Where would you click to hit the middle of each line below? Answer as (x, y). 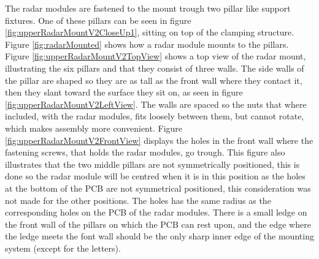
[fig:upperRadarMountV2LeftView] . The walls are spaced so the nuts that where (156, 104)
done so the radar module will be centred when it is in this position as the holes (155, 176)
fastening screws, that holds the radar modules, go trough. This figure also (145, 152)
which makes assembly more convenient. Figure (94, 128)
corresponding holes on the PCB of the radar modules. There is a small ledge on (156, 212)
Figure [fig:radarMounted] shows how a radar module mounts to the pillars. (147, 44)
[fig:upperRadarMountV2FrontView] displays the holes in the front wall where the (159, 140)
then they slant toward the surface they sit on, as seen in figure (124, 92)
